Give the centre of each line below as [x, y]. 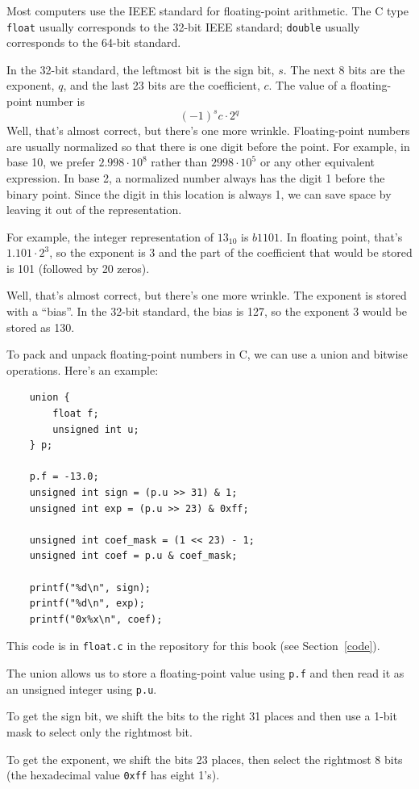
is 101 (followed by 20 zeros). [78, 268]
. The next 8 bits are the [344, 69]
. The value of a [307, 85]
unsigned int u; [96, 429]
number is [60, 101]
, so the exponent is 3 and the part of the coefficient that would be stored [231, 252]
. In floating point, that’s [341, 236]
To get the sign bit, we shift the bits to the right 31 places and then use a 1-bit [202, 716]
